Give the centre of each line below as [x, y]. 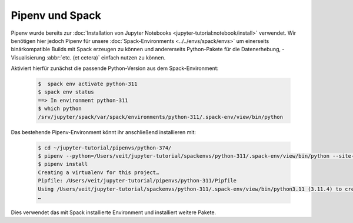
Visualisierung [28, 57]
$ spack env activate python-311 [88, 84]
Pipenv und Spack [56, 15]
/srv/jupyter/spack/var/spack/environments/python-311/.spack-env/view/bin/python [161, 117]
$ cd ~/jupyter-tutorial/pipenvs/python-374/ [105, 148]
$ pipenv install [63, 164]
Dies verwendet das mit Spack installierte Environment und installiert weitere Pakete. [114, 212]
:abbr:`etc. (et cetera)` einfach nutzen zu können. [106, 57]
